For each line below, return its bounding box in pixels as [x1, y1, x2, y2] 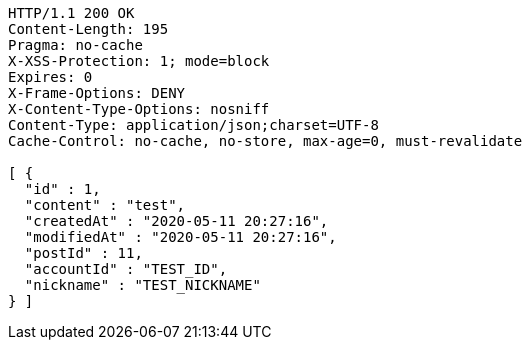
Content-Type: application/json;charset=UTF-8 [8, 117, 379, 133]
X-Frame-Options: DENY [8, 85, 186, 101]
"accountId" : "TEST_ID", [24, 261, 228, 277]
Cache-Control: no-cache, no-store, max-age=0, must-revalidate [8, 133, 523, 149]
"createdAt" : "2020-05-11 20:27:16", [24, 213, 329, 229]
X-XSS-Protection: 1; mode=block [8, 53, 270, 69]
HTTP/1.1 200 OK [8, 5, 135, 21]
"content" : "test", [24, 197, 186, 213]
